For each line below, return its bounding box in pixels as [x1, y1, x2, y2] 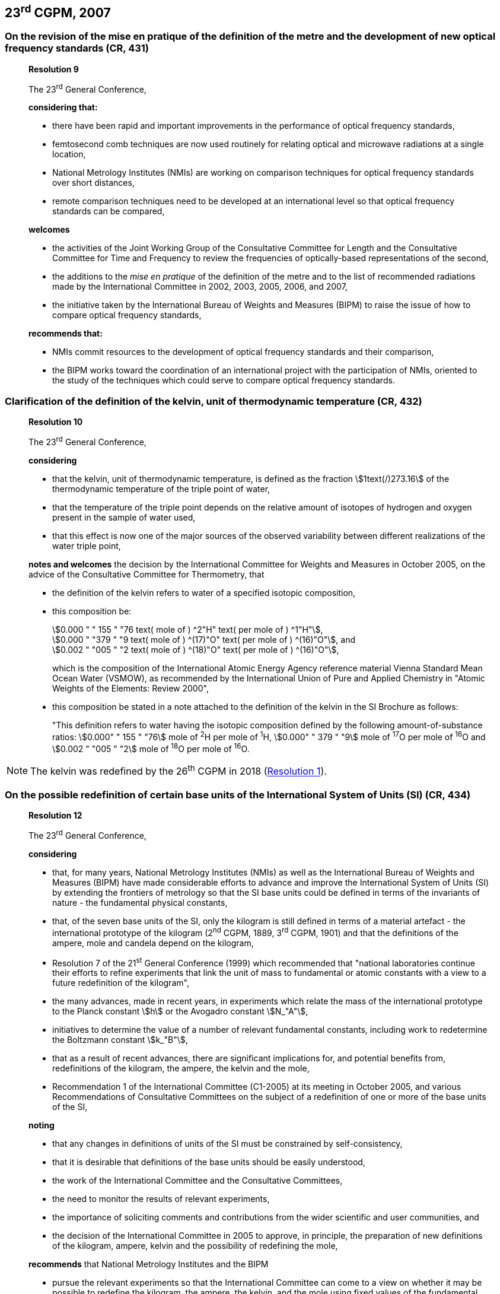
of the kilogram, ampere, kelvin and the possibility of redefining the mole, [52, 1241, 338, 1251]
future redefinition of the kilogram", [52, 978, 189, 988]
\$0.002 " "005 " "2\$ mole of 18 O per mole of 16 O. [52, 741, 250, 754]
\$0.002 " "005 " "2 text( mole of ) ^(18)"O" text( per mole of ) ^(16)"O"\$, [52, 644, 339, 655]
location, [52, 149, 86, 160]
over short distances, [52, 177, 135, 188]
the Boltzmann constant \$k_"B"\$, [52, 1035, 188, 1045]
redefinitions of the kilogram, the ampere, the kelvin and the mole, [52, 1063, 310, 1074]
